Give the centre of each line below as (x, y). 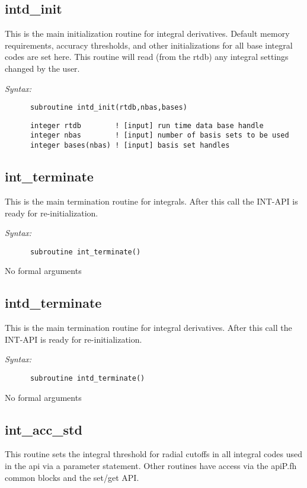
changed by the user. (42, 68)
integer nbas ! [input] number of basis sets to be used (159, 135)
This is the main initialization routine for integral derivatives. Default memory (147, 34)
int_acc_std (44, 429)
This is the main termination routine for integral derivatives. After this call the (148, 328)
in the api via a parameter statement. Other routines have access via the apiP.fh (151, 466)
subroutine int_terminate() (85, 252)
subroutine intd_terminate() (87, 379)
